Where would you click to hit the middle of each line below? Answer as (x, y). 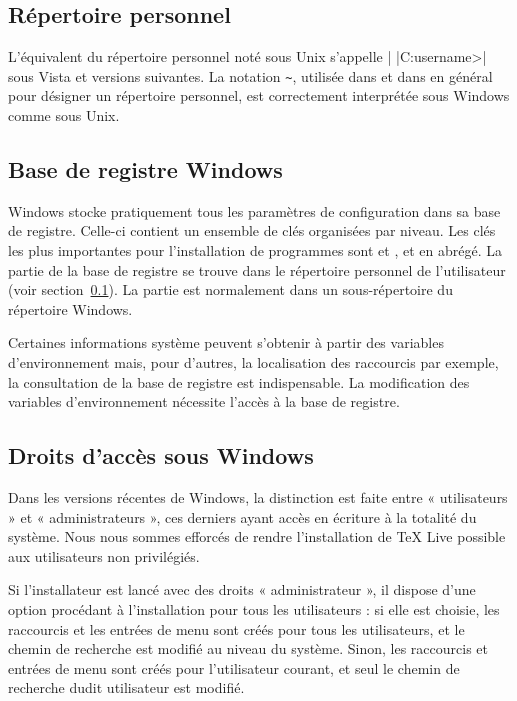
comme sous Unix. (64, 115)
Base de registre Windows (145, 169)
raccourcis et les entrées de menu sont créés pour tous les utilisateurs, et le (236, 628)
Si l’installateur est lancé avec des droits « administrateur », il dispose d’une (242, 589)
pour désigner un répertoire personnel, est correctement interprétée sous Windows (259, 95)
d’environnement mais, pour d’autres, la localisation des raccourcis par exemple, (253, 362)
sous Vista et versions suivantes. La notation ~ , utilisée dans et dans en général (250, 75)
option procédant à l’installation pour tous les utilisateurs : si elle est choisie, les (254, 608)
